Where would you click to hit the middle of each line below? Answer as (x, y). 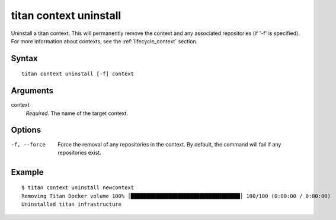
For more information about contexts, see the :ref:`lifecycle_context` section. (104, 41)
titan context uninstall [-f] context (78, 74)
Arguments (32, 91)
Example (27, 172)
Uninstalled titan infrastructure (71, 204)
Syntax (24, 58)
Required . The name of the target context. (77, 113)
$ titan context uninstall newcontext (78, 188)
